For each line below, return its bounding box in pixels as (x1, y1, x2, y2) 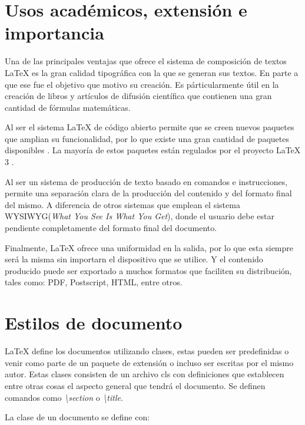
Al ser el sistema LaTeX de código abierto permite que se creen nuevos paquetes (5, 121, 294, 133)
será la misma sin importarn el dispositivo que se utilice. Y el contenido (5, 253, 263, 265)
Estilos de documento (5, 311, 183, 335)
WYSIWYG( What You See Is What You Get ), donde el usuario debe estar (5, 210, 274, 222)
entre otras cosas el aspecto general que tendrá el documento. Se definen (5, 379, 266, 391)
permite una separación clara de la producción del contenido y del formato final (5, 187, 292, 199)
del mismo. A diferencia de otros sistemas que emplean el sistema (5, 198, 240, 210)
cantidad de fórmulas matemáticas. (5, 101, 131, 113)
